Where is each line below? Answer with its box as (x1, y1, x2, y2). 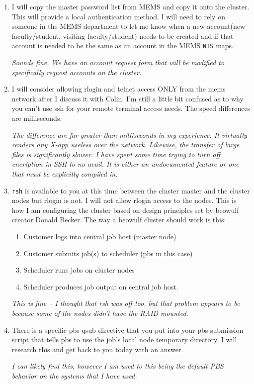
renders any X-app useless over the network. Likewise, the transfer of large (11, 139, 240, 150)
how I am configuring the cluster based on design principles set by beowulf (11, 204, 239, 215)
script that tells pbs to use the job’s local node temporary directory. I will (11, 334, 237, 345)
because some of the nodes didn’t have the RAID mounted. (11, 307, 188, 318)
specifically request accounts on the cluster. (11, 67, 142, 77)
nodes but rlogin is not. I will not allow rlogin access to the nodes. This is (11, 195, 237, 205)
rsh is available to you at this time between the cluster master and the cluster (11, 185, 250, 195)
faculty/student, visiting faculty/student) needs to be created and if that (11, 30, 234, 41)
